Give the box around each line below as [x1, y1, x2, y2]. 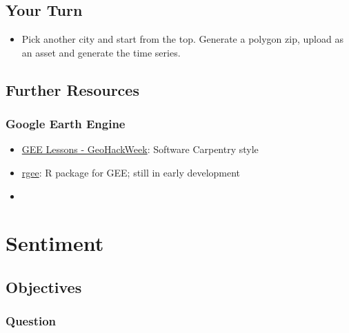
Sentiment [6, 229, 104, 257]
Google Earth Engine [6, 115, 126, 132]
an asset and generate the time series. [21, 45, 181, 59]
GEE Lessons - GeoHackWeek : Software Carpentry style [21, 142, 259, 157]
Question [6, 312, 57, 330]
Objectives [6, 276, 82, 297]
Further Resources [6, 79, 139, 100]
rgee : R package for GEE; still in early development [21, 165, 241, 179]
